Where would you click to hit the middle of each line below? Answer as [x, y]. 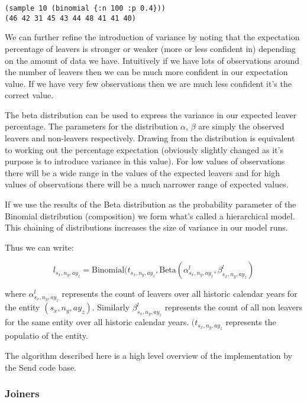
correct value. [29, 95]
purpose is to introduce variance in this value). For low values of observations [145, 161]
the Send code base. [41, 367]
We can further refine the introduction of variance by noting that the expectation [152, 37]
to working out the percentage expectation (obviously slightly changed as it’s [144, 149]
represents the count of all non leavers [233, 307]
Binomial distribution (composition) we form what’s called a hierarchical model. [150, 215]
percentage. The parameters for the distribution [91, 126]
